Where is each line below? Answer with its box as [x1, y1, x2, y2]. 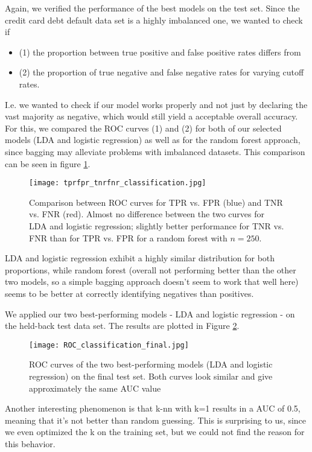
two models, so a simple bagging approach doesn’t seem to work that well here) [5, 275, 299, 288]
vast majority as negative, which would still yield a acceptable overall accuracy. [5, 110, 298, 123]
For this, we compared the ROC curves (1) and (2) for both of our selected [5, 121, 282, 134]
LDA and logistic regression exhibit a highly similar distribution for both [5, 252, 275, 264]
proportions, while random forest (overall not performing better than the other [5, 263, 296, 276]
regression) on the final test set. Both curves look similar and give [29, 369, 273, 382]
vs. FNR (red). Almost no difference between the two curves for [29, 208, 264, 220]
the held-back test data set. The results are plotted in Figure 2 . [5, 319, 240, 332]
